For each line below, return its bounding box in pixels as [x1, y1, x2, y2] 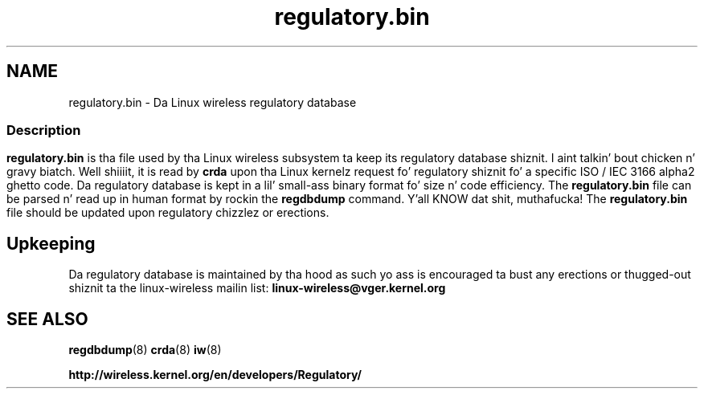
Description [6, 121, 81, 138]
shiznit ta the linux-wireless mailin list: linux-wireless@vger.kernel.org [68, 281, 446, 295]
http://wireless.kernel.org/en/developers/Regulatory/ [68, 368, 362, 382]
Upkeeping [6, 233, 96, 254]
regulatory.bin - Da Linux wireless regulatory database [68, 95, 357, 109]
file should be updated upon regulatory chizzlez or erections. [6, 206, 329, 220]
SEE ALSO [6, 308, 88, 329]
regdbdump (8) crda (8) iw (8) [68, 343, 222, 357]
